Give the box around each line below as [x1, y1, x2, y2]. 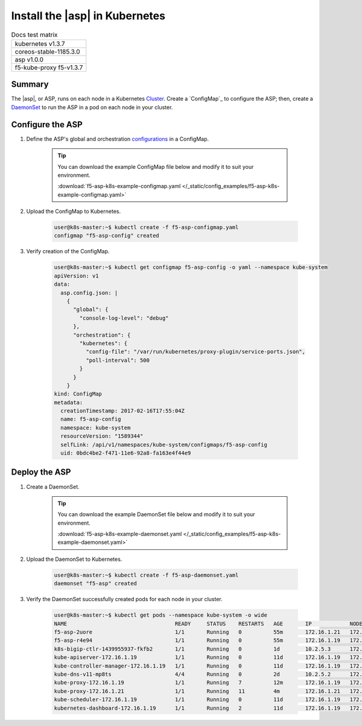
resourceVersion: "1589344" [60, 433, 144, 440]
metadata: [54, 399, 83, 406]
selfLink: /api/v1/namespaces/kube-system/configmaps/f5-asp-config [60, 441, 268, 448]
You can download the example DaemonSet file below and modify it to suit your [57, 511, 256, 518]
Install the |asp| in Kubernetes [11, 9, 166, 22]
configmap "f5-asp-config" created [54, 232, 159, 239]
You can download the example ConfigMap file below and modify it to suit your [57, 163, 254, 170]
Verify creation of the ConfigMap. [26, 248, 110, 255]
